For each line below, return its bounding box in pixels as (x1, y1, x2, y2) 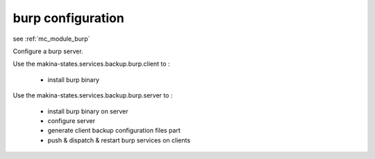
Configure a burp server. (12, 47, 83, 55)
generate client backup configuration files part (47, 127, 181, 135)
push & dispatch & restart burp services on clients (47, 135, 191, 144)
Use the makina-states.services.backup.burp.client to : (12, 59, 170, 68)
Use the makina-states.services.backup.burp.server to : (12, 91, 173, 100)
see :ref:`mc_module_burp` (12, 35, 90, 43)
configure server (47, 116, 96, 124)
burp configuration (12, 10, 124, 26)
